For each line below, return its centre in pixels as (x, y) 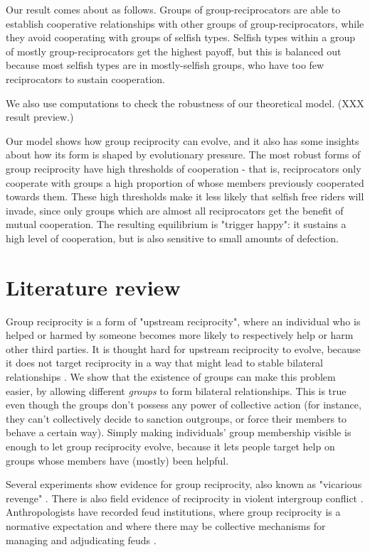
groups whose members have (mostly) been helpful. (117, 460)
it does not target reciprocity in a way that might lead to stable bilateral (164, 363)
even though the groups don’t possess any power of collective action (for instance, (184, 405)
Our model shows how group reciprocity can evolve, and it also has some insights (183, 140)
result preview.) (40, 117)
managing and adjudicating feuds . (81, 540)
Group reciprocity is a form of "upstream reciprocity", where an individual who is (183, 321)
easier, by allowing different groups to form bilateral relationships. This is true (176, 390)
